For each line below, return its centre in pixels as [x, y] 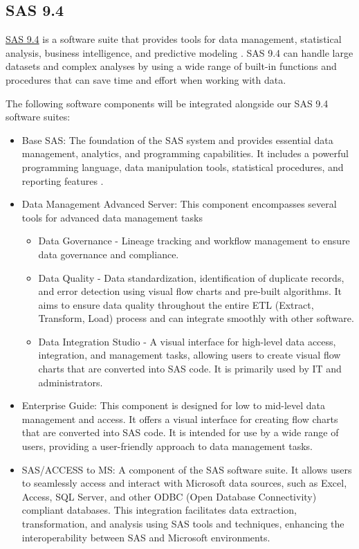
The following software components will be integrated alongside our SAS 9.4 [167, 103]
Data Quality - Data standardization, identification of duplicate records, [191, 277]
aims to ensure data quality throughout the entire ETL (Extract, [176, 304]
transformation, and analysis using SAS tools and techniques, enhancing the [183, 524]
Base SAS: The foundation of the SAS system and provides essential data [177, 139]
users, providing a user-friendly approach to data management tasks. [167, 446]
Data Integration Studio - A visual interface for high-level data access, [187, 341]
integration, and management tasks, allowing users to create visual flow [190, 355]
